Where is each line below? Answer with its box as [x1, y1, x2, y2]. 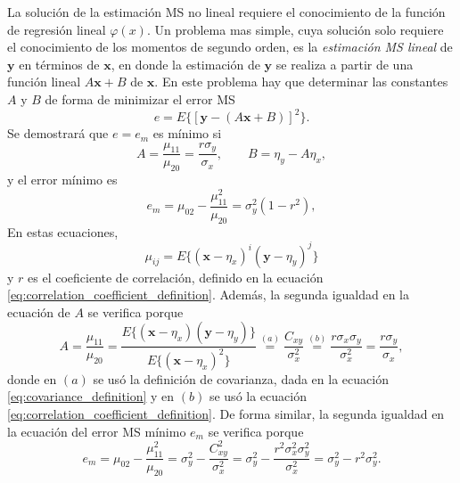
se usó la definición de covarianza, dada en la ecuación [93, 369, 389, 388]
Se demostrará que [7, 124, 109, 143]
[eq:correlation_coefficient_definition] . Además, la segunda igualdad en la [7, 285, 409, 304]
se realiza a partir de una [275, 54, 414, 73]
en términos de [19, 54, 100, 73]
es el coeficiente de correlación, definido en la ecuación [28, 267, 324, 286]
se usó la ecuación [209, 387, 307, 405]
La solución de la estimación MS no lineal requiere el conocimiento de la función [7, 3, 446, 20]
